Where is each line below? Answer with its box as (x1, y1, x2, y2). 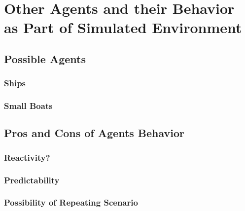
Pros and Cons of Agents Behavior (4, 125, 185, 141)
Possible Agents (4, 51, 86, 66)
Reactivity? (4, 151, 50, 163)
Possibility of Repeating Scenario (4, 196, 138, 209)
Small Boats (4, 100, 53, 112)
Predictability (4, 174, 60, 186)
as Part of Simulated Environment (4, 17, 242, 37)
